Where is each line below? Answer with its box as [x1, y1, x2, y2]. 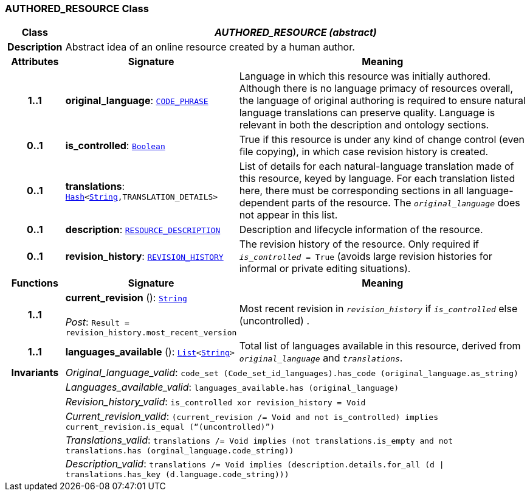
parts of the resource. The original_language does [291, 197, 520, 209]
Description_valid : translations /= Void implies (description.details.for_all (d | [65, 458, 444, 470]
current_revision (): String [65, 292, 187, 304]
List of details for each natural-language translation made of [239, 160, 514, 173]
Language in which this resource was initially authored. [239, 70, 491, 83]
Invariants [11, 366, 59, 379]
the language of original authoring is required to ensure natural [239, 94, 526, 107]
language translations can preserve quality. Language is [239, 107, 495, 119]
